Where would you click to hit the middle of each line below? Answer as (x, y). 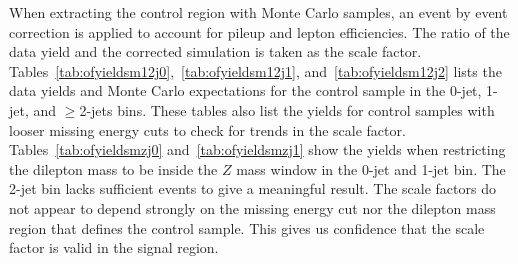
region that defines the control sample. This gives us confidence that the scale (247, 227)
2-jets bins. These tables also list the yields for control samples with (287, 109)
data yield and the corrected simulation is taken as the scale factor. (215, 51)
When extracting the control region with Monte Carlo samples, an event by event (258, 12)
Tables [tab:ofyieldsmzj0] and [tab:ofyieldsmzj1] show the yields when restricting (257, 149)
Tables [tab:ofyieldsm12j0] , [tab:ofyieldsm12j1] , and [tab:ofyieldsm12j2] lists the (255, 70)
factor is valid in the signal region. (114, 247)
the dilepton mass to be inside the (113, 168)
